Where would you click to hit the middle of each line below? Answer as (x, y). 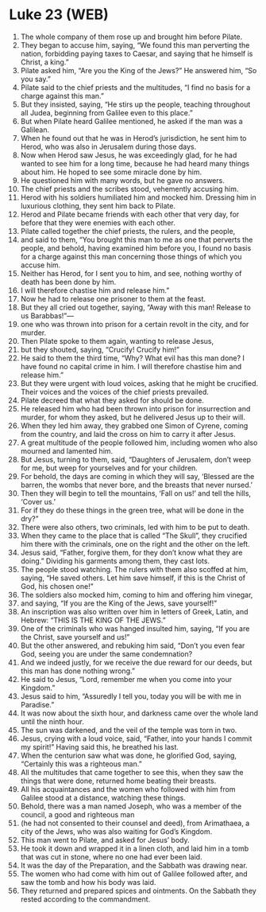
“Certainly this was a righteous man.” (81, 764)
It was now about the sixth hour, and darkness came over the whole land (139, 713)
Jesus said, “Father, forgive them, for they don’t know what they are (131, 552)
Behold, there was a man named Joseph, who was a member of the (131, 806)
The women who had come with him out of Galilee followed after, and (134, 874)
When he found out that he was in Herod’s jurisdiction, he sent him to (133, 138)
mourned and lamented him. (67, 450)
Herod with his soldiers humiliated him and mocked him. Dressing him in (138, 197)
